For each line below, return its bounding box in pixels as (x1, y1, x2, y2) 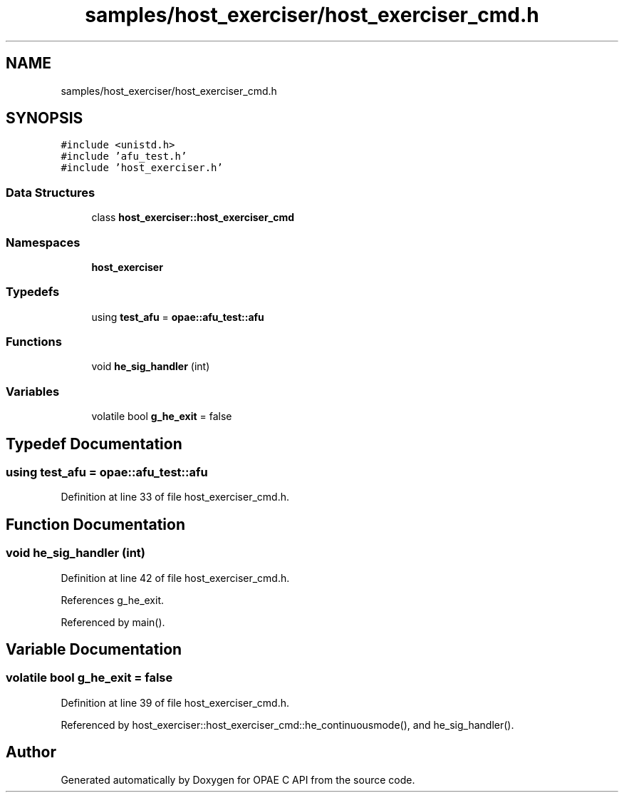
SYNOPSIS (6, 109, 83, 128)
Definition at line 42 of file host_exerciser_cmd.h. (61, 571, 290, 584)
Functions (6, 334, 62, 349)
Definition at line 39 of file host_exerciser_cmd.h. (61, 696, 290, 709)
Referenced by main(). (61, 615, 165, 628)
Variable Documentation (6, 640, 182, 659)
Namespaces (6, 235, 80, 250)
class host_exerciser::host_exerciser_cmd (91, 211, 295, 224)
